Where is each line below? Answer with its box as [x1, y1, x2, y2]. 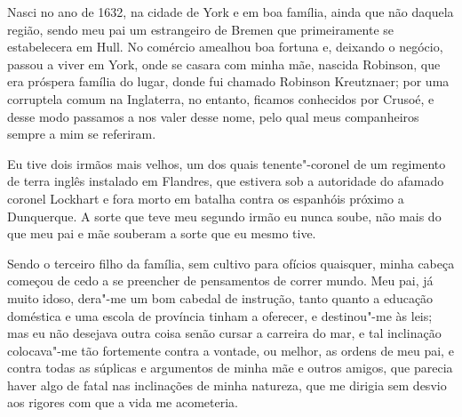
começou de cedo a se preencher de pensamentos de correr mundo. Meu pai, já [7, 271, 434, 290]
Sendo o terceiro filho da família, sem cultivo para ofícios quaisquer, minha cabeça [7, 253, 455, 272]
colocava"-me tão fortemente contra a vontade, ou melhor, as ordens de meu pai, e [7, 341, 454, 359]
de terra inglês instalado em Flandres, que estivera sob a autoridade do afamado [7, 172, 444, 190]
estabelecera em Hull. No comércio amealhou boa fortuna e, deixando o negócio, [7, 37, 443, 56]
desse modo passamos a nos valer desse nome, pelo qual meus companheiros [7, 107, 419, 125]
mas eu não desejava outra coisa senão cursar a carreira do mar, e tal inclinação [7, 324, 442, 342]
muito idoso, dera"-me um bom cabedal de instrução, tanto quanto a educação [7, 288, 434, 307]
